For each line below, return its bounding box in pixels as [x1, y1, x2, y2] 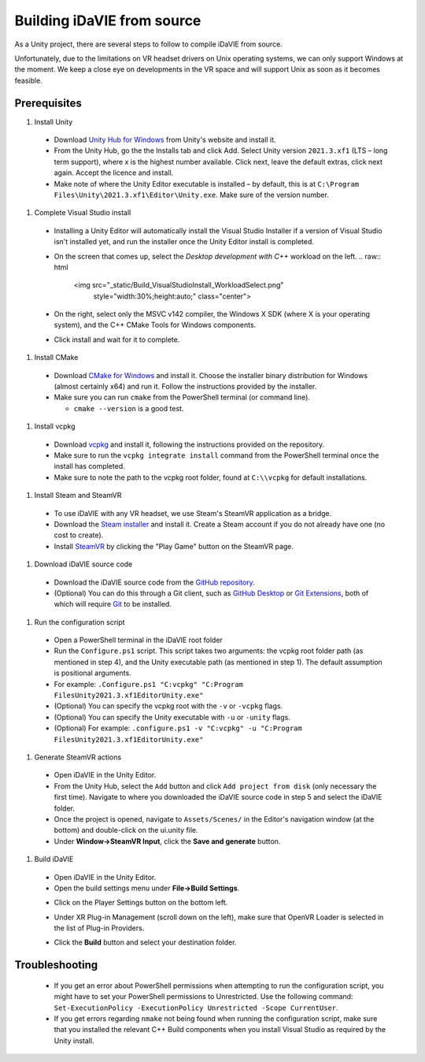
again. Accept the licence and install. [54, 168, 174, 177]
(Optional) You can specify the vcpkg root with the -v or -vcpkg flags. [54, 701, 283, 711]
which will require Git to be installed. [54, 600, 172, 609]
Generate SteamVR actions [34, 752, 122, 762]
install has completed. [54, 462, 125, 471]
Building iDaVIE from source [14, 12, 201, 29]
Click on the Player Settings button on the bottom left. [54, 898, 228, 908]
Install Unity [34, 117, 73, 126]
